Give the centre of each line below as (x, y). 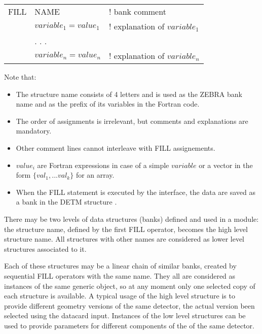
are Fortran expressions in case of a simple (103, 165)
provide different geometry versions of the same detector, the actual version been (129, 305)
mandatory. (34, 131)
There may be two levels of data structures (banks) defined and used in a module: (132, 219)
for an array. (95, 175)
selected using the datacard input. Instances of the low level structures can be (125, 315)
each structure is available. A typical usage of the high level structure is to (120, 296)
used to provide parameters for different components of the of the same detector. (129, 325)
